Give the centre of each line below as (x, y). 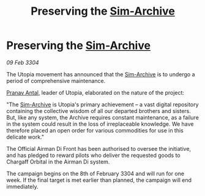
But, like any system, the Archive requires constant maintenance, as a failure (102, 117)
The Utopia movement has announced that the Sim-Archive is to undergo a (101, 74)
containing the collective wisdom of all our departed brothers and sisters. (99, 111)
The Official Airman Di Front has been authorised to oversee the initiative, (99, 148)
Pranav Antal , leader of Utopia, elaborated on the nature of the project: (95, 92)
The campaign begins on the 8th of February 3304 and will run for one (95, 173)
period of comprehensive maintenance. (56, 81)
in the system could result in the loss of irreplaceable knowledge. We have (100, 124)
